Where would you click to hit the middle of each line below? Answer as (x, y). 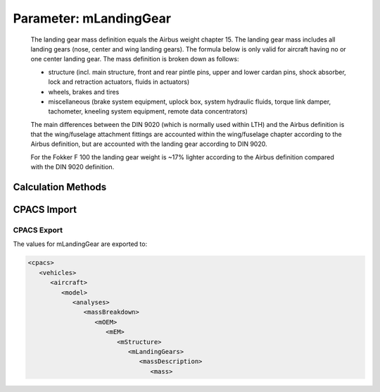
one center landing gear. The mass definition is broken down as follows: (135, 59)
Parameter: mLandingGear (92, 18)
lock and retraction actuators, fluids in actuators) (119, 82)
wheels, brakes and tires (84, 92)
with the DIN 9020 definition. (72, 167)
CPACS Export (38, 231)
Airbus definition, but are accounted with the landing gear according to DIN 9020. (149, 144)
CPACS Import (45, 210)
